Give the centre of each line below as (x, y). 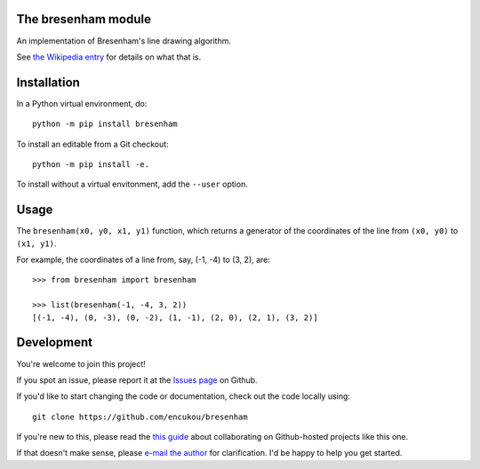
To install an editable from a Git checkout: (92, 144)
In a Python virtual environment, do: (82, 103)
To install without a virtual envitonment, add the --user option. (132, 184)
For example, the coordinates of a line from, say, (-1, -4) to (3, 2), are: (144, 260)
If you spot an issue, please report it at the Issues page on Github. (137, 380)
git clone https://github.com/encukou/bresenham (140, 417)
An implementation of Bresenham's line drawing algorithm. (124, 41)
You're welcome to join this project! (81, 363)
